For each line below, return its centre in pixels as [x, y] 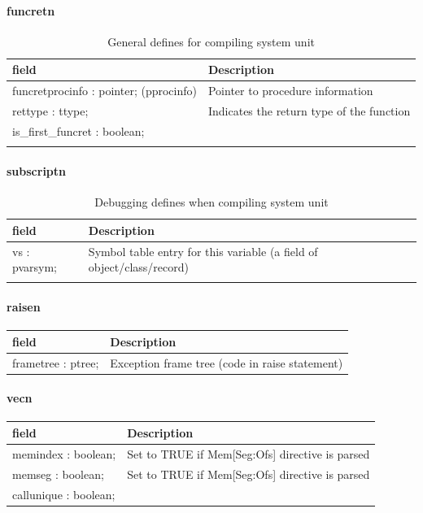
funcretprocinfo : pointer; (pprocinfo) [105, 91]
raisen [24, 307]
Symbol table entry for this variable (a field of [203, 251]
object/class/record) [138, 267]
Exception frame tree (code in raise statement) [227, 362]
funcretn [31, 10]
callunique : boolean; [64, 494]
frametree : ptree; [56, 362]
